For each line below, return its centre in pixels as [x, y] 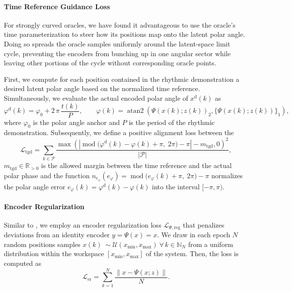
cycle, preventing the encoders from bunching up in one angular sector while [117, 53]
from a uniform [211, 244]
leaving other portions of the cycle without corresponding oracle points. [110, 63]
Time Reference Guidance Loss [57, 6]
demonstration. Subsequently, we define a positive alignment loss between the [119, 132]
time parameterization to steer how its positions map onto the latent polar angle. [125, 34]
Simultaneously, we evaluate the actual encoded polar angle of [96, 98]
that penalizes [204, 224]
